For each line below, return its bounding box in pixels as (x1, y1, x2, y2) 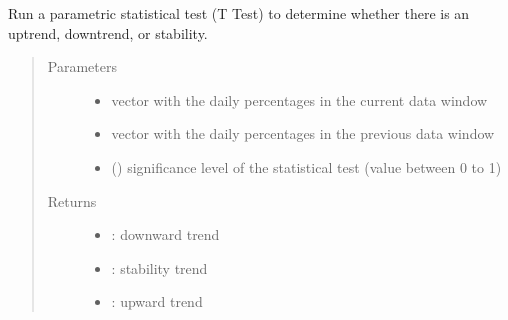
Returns (47, 190, 97, 211)
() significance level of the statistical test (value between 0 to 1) (111, 156, 502, 177)
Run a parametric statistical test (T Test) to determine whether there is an (8, 3, 470, 23)
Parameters (47, 56, 117, 77)
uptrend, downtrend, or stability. (8, 22, 208, 43)
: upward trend (111, 291, 203, 312)
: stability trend (111, 257, 208, 278)
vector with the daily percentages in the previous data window (111, 123, 495, 144)
